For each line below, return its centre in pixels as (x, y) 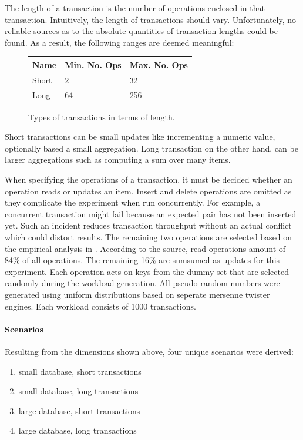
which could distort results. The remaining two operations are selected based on (149, 237)
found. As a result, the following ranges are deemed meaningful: (119, 42)
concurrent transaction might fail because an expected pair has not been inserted (151, 214)
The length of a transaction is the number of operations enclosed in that (135, 8)
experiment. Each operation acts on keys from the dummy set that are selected (147, 271)
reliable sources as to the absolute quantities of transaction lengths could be (141, 31)
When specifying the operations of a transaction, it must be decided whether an (149, 179)
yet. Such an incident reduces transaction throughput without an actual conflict (148, 225)
